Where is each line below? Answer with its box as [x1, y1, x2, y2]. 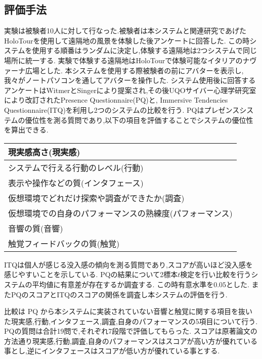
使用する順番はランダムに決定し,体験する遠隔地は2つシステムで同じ [32, 45, 257, 56]
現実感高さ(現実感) [8, 146, 80, 158]
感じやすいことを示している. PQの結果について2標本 [4, 269, 178, 280]
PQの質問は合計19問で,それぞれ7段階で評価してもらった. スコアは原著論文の [4, 326, 257, 336]
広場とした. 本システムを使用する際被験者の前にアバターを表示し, [25, 65, 244, 75]
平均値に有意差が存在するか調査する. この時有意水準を [32, 279, 214, 289]
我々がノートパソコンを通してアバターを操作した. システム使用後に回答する [4, 75, 256, 85]
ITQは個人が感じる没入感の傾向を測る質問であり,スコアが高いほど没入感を [4, 259, 253, 270]
